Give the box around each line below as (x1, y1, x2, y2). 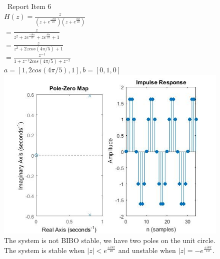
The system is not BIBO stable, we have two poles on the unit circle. (4, 235, 215, 246)
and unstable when (118, 245, 176, 256)
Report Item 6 (7, 1, 51, 11)
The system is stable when (4, 245, 85, 256)
